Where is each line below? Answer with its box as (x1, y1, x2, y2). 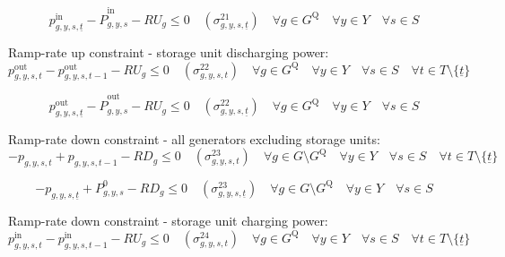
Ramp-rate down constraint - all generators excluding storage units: (8, 129, 380, 148)
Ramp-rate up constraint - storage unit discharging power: (8, 43, 329, 62)
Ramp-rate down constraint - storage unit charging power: (8, 211, 328, 230)
